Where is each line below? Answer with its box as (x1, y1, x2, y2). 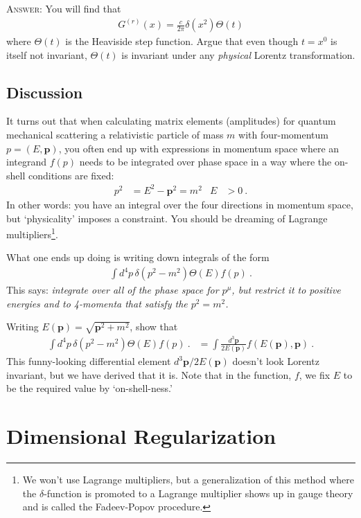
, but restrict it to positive (231, 283, 341, 297)
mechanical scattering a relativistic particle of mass (6, 127, 224, 142)
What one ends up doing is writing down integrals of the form (6, 250, 270, 265)
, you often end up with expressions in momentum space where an (58, 141, 340, 155)
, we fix (299, 367, 331, 382)
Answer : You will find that (6, 1, 121, 15)
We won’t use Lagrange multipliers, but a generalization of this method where (22, 472, 354, 487)
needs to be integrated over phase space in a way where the (79, 154, 332, 169)
